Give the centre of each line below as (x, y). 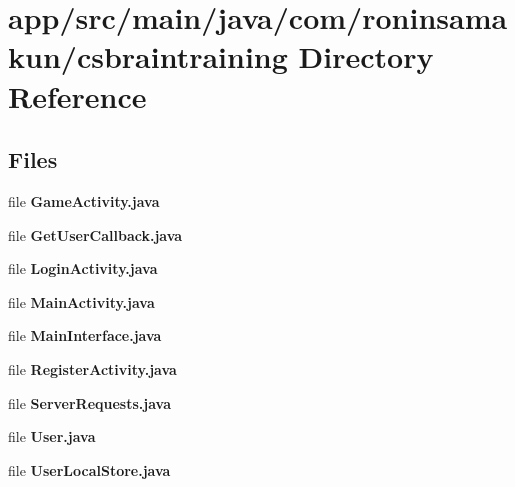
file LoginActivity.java (83, 268)
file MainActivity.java (81, 301)
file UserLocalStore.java (89, 469)
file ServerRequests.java (90, 402)
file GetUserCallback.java (95, 234)
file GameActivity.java (84, 200)
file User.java (52, 436)
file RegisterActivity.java (92, 368)
